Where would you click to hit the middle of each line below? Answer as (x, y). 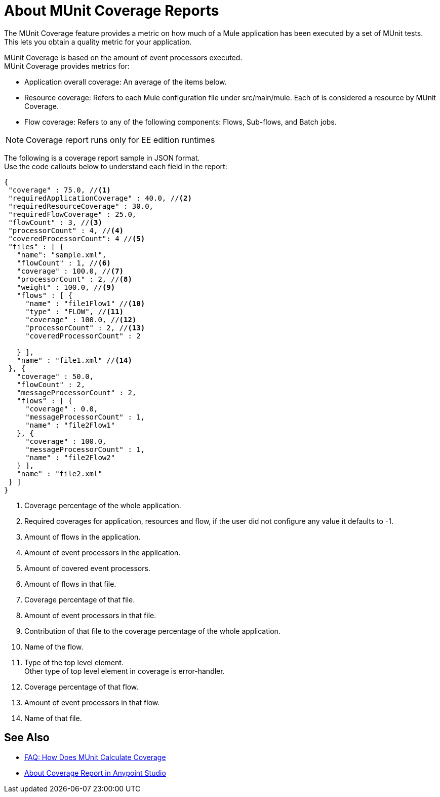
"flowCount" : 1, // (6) (64, 263)
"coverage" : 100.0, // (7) (70, 271)
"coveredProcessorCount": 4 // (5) (77, 238)
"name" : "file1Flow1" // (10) (85, 303)
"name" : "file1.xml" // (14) (74, 360)
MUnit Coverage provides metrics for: (67, 66)
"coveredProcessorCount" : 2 (83, 336)
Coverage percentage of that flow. (82, 687)
